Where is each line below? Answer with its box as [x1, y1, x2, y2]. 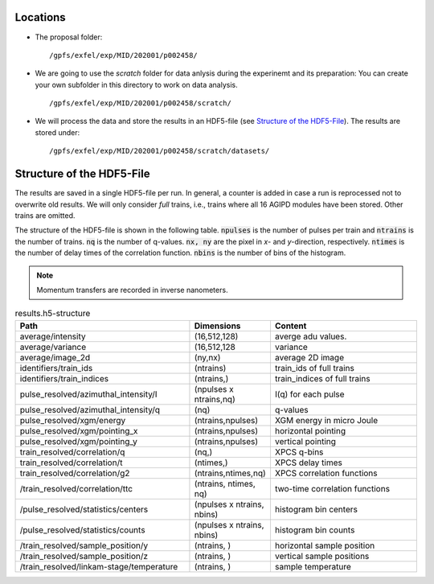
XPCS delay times [274, 457, 343, 468]
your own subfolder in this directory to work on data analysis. [35, 80, 238, 89]
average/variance [19, 341, 87, 352]
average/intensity [19, 331, 86, 342]
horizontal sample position [274, 540, 375, 551]
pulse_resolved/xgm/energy [19, 414, 126, 426]
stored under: [35, 127, 80, 137]
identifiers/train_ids [19, 362, 93, 373]
